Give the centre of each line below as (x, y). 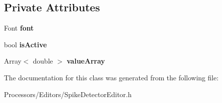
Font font (19, 28)
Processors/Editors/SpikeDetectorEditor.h (68, 94)
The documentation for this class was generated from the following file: (111, 77)
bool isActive (25, 44)
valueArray (86, 61)
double (43, 61)
